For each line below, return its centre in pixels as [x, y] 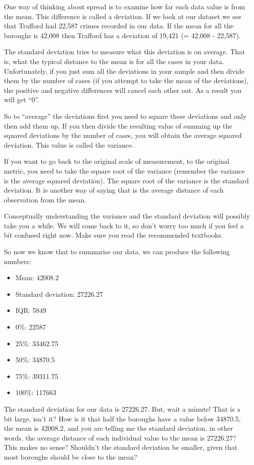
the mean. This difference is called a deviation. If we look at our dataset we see [123, 16]
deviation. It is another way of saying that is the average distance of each [114, 190]
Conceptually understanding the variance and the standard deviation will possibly [127, 216]
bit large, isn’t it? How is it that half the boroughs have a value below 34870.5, [122, 418]
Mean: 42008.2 [37, 277]
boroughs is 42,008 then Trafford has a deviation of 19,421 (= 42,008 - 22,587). [122, 35]
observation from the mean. [45, 199]
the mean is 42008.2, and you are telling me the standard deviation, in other [119, 428]
